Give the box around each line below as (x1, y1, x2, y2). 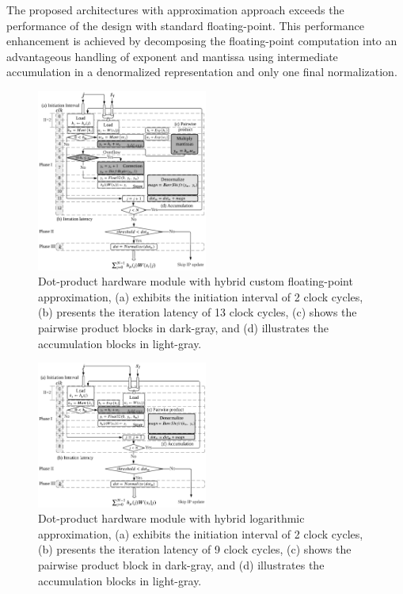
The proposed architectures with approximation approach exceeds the (6, 2, 344, 17)
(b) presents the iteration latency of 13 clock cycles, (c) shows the (38, 304, 357, 320)
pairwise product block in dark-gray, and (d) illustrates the (38, 557, 325, 573)
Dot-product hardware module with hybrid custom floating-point (38, 273, 353, 289)
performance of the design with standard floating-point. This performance (6, 17, 364, 33)
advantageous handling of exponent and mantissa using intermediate (6, 48, 338, 64)
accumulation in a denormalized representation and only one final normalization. (6, 63, 397, 80)
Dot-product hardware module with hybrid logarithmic (38, 510, 305, 527)
